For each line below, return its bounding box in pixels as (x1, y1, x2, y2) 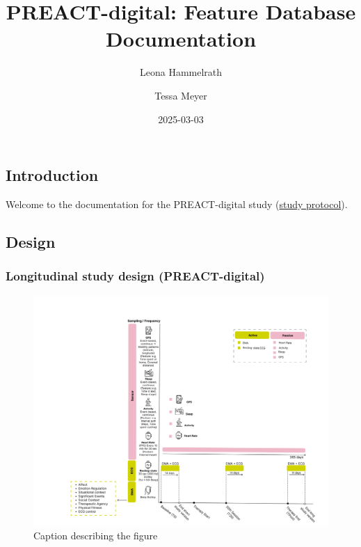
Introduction (6, 164, 99, 186)
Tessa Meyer (154, 88, 207, 102)
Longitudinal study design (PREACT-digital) (6, 267, 265, 285)
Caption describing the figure (33, 528, 158, 542)
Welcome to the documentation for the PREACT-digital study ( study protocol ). (6, 196, 348, 211)
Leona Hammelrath (139, 65, 223, 79)
